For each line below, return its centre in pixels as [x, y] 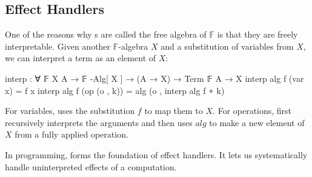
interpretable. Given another [58, 46]
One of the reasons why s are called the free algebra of [106, 34]
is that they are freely [257, 34]
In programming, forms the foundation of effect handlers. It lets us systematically [156, 154]
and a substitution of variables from [227, 46]
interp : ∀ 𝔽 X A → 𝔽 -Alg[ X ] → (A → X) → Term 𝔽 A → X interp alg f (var [154, 78]
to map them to [174, 111]
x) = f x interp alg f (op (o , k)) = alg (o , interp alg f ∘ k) [115, 90]
